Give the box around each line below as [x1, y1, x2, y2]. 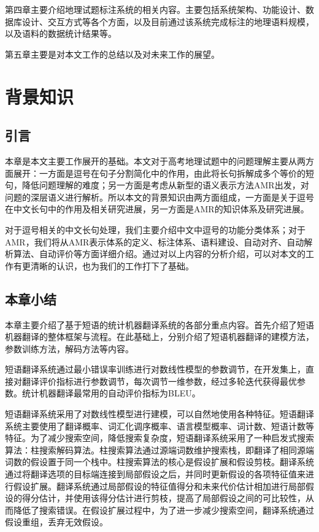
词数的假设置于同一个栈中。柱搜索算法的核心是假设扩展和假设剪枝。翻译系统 [5, 455, 314, 468]
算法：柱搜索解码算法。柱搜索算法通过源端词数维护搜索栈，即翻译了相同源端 [5, 443, 314, 456]
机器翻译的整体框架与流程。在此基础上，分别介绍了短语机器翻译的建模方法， [5, 330, 314, 343]
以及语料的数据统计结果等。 [5, 27, 117, 40]
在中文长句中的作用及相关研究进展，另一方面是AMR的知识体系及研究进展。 [5, 202, 309, 215]
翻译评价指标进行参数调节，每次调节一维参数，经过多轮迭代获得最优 [21, 374, 297, 387]
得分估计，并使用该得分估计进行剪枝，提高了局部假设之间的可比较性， [21, 492, 306, 504]
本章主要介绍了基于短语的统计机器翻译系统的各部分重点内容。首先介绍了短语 [5, 318, 314, 331]
